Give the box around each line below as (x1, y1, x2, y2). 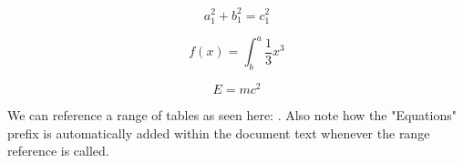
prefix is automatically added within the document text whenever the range (7, 123, 430, 142)
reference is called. (7, 141, 109, 160)
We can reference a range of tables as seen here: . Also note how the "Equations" (7, 106, 457, 125)
